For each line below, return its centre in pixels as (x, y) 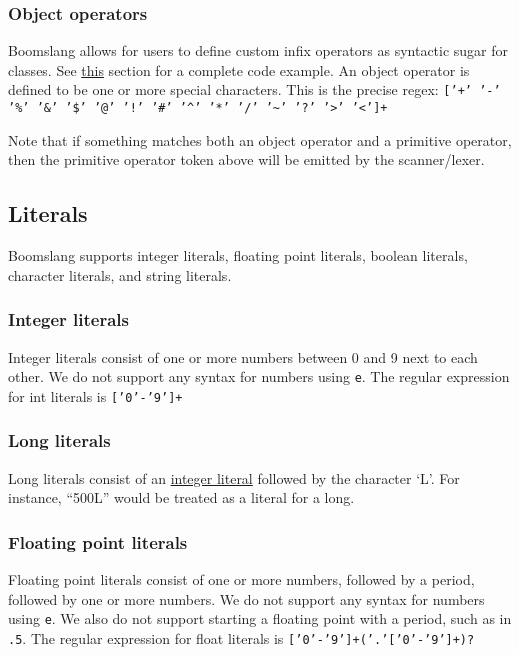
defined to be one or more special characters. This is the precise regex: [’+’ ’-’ (254, 89)
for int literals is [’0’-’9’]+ (95, 395)
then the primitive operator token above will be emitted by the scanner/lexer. (246, 159)
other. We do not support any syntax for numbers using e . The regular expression (259, 376)
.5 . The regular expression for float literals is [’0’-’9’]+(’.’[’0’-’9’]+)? (241, 637)
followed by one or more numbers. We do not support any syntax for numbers (246, 598)
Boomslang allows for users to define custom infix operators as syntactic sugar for (258, 50)
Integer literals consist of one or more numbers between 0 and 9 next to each (243, 356)
